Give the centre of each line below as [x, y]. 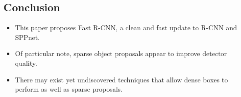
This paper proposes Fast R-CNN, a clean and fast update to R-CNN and [126, 28]
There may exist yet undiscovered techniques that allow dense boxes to [121, 79]
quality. [26, 63]
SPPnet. [27, 37]
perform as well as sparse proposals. [69, 89]
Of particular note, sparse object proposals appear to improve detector [121, 53]
